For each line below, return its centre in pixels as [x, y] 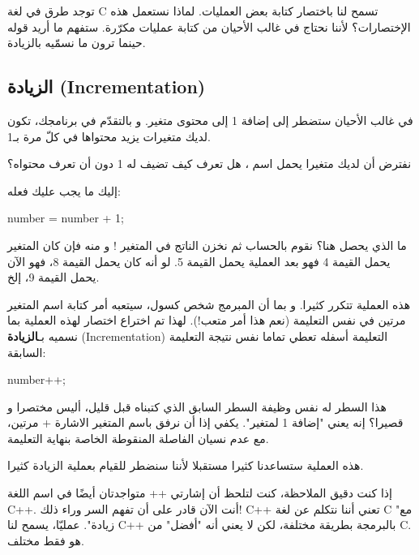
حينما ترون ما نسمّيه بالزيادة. [77, 43]
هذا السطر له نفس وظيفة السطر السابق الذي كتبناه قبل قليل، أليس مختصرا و [197, 406]
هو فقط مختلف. [46, 540]
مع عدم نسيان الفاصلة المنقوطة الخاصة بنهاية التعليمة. [138, 438]
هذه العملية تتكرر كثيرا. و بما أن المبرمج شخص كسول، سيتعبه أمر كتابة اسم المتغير [209, 304]
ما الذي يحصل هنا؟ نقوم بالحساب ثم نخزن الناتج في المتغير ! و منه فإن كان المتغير [207, 245]
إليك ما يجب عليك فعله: [64, 190]
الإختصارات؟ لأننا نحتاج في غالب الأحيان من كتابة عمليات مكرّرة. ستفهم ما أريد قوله [209, 26]
